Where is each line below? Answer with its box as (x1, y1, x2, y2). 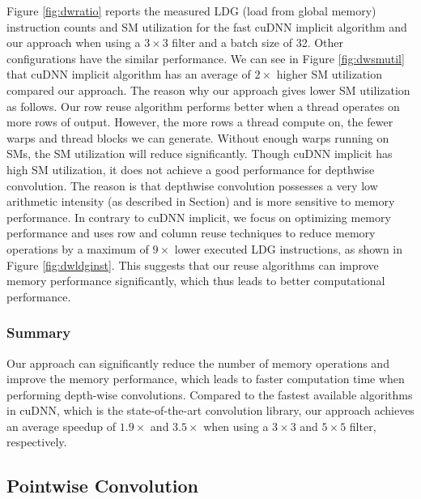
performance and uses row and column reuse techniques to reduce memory (6, 224, 376, 241)
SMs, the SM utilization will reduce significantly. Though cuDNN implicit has (6, 145, 393, 162)
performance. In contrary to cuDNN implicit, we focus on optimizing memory (6, 208, 391, 225)
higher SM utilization (276, 66, 382, 83)
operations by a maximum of (6, 240, 149, 257)
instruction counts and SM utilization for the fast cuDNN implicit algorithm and (6, 18, 407, 35)
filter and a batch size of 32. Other (172, 34, 344, 51)
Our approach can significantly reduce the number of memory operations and (6, 354, 389, 371)
